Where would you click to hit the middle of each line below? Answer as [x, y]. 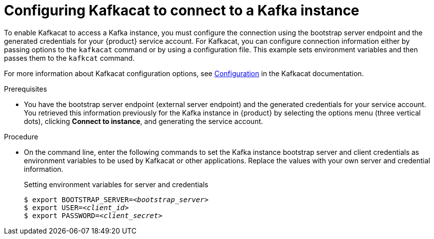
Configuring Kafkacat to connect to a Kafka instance [182, 10]
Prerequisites [26, 89]
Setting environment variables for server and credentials [116, 184]
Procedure [21, 136]
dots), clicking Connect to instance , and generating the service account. [144, 121]
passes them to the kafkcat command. [69, 58]
